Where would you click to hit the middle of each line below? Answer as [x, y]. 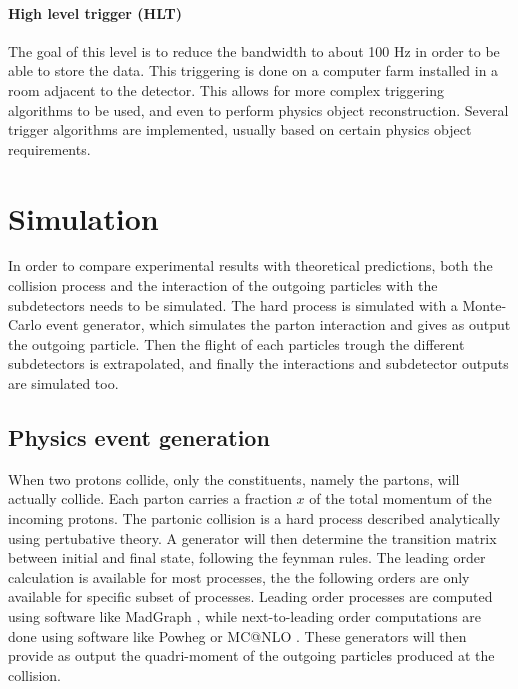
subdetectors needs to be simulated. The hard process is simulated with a [233, 304]
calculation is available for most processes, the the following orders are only [239, 576]
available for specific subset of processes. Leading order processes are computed [250, 596]
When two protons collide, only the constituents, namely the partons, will [234, 478]
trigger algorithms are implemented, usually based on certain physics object [240, 129]
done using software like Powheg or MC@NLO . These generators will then [237, 635]
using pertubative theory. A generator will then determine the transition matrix [252, 537]
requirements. [49, 148]
